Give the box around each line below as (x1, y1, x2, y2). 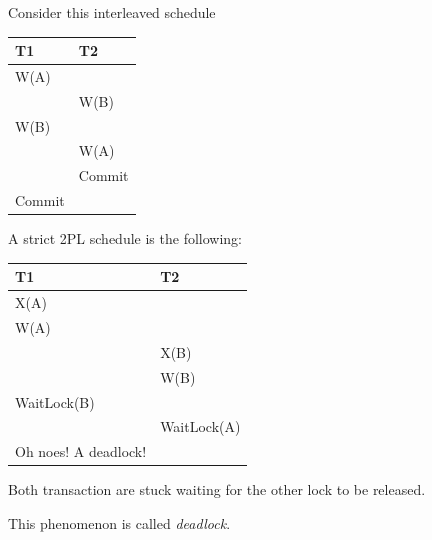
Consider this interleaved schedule (8, 2, 216, 22)
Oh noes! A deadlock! (15, 441, 147, 462)
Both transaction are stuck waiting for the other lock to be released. (8, 479, 426, 500)
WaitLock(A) (160, 416, 241, 437)
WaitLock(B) (15, 391, 95, 412)
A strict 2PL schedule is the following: (8, 228, 242, 249)
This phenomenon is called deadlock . (8, 512, 231, 533)
